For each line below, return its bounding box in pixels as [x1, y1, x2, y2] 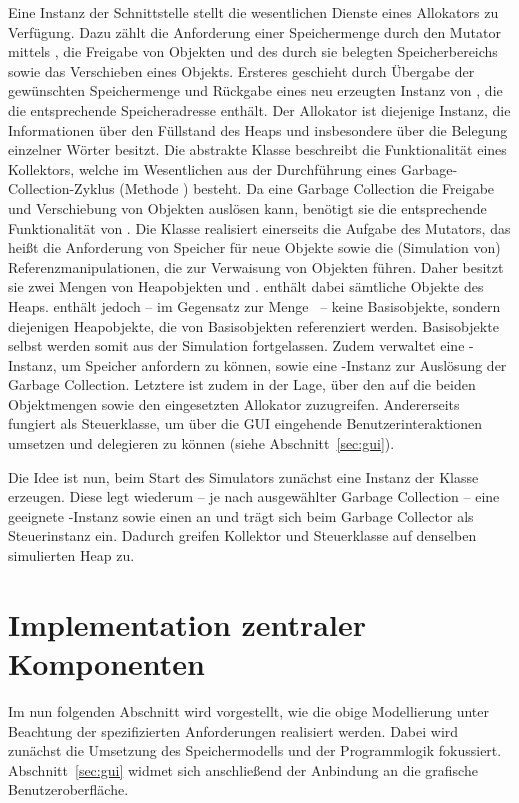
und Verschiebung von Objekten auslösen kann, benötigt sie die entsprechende [8, 197, 487, 218]
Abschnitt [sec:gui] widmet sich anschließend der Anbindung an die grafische [8, 759, 478, 780]
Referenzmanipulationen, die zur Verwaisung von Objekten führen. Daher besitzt [8, 256, 504, 277]
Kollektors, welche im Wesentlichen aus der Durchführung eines [8, 158, 397, 179]
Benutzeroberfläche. [8, 779, 129, 800]
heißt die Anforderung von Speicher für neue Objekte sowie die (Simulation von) [8, 237, 501, 258]
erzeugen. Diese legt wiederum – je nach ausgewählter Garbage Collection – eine [8, 486, 500, 507]
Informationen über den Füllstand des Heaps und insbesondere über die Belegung [8, 119, 508, 140]
